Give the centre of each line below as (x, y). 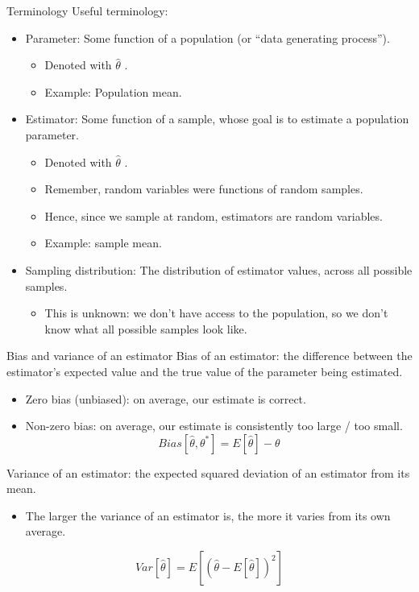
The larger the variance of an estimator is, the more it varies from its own (208, 515)
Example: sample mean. (103, 243)
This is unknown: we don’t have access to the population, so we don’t (216, 313)
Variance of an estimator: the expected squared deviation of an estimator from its (208, 472)
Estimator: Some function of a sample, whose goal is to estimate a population (217, 119)
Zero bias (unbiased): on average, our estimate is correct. (166, 398)
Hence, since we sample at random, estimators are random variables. (214, 215)
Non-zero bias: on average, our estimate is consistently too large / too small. (214, 426)
